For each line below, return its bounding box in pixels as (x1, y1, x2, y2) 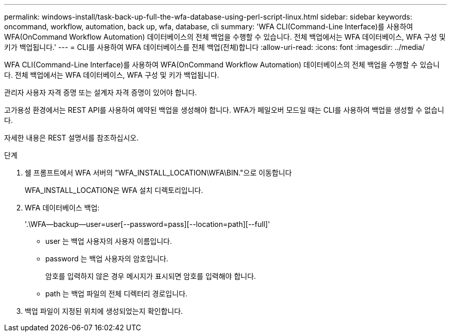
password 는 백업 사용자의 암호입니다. (45, 254, 168, 263)
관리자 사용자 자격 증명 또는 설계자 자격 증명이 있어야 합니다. (4, 88, 197, 97)
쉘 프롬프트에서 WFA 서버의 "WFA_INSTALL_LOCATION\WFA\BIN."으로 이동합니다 (25, 168, 292, 177)
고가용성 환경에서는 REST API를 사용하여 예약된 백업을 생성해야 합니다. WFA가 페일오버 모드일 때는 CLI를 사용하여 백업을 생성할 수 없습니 (4, 105, 444, 114)
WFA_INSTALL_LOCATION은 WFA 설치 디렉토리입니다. (25, 186, 203, 194)
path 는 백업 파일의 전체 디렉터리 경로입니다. (45, 289, 188, 298)
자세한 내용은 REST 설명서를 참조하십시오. (4, 133, 139, 142)
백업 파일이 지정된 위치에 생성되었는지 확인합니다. (25, 307, 183, 315)
